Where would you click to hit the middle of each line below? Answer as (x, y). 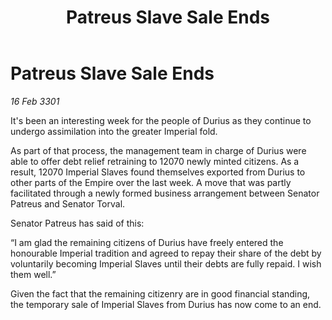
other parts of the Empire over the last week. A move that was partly (151, 182)
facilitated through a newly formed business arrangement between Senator (165, 193)
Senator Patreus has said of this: (77, 223)
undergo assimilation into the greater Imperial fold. (114, 131)
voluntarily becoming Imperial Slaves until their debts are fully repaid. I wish (166, 263)
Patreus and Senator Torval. (68, 203)
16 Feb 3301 (35, 101)
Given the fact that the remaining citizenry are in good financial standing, (160, 293)
